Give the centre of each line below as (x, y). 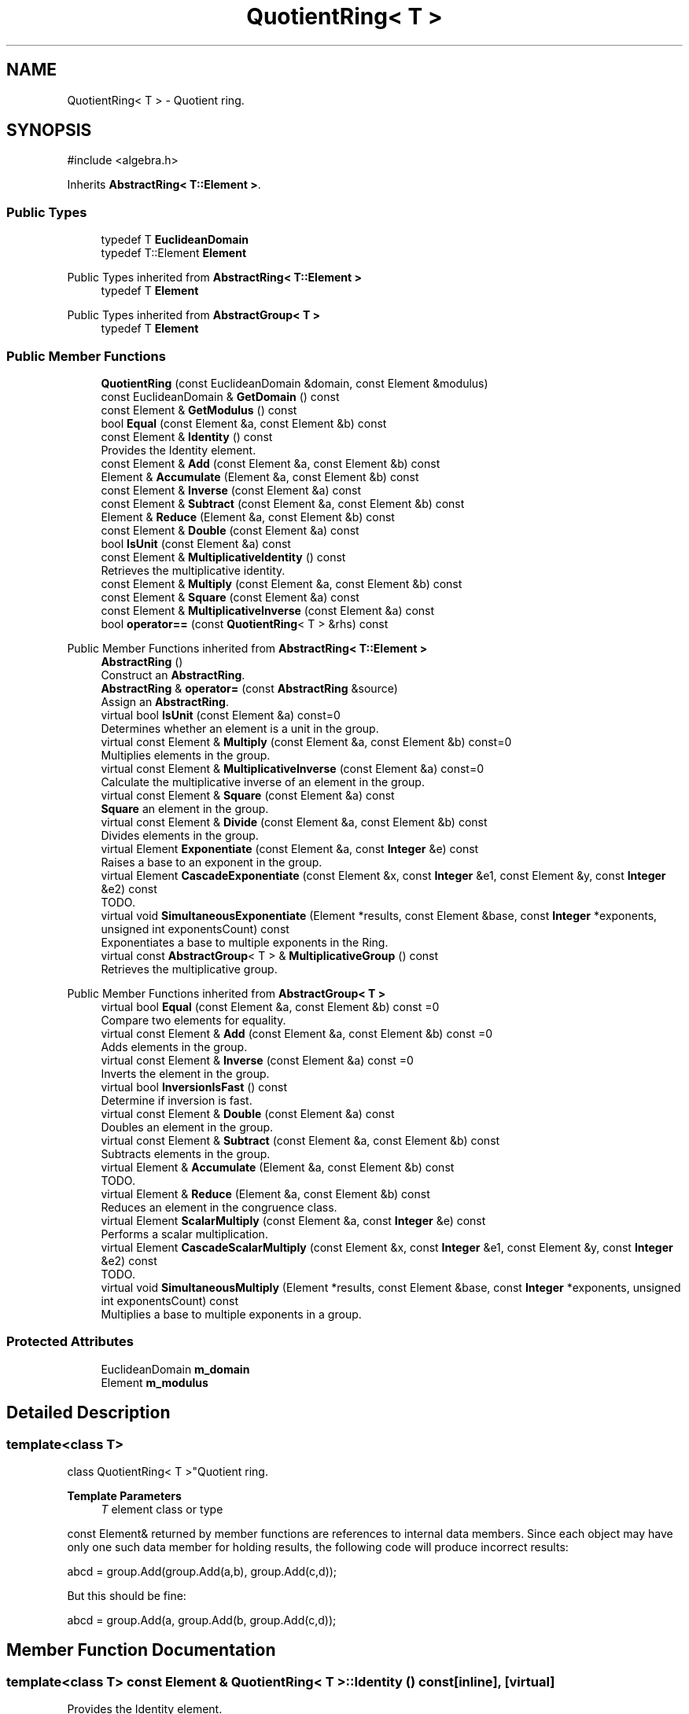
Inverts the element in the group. (185, 1073)
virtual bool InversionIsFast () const (194, 1087)
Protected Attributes (70, 1342)
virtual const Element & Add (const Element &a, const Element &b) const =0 (297, 1033)
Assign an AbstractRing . (165, 701)
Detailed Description (88, 1413)
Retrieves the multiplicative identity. (193, 570)
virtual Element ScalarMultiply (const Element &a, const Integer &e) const (293, 1220)
